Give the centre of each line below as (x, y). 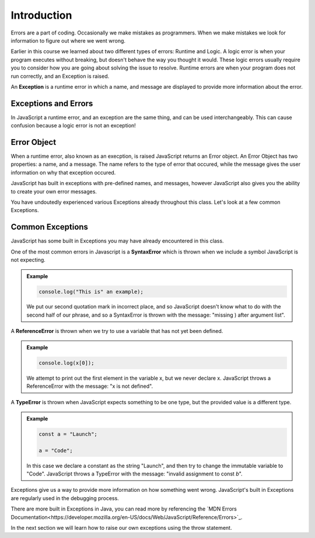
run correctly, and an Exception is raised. (60, 76)
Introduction (41, 15)
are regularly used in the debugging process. (65, 498)
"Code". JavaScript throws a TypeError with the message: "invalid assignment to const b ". (134, 474)
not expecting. (28, 260)
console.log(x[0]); (66, 363)
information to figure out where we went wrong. (68, 40)
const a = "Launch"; (68, 434)
